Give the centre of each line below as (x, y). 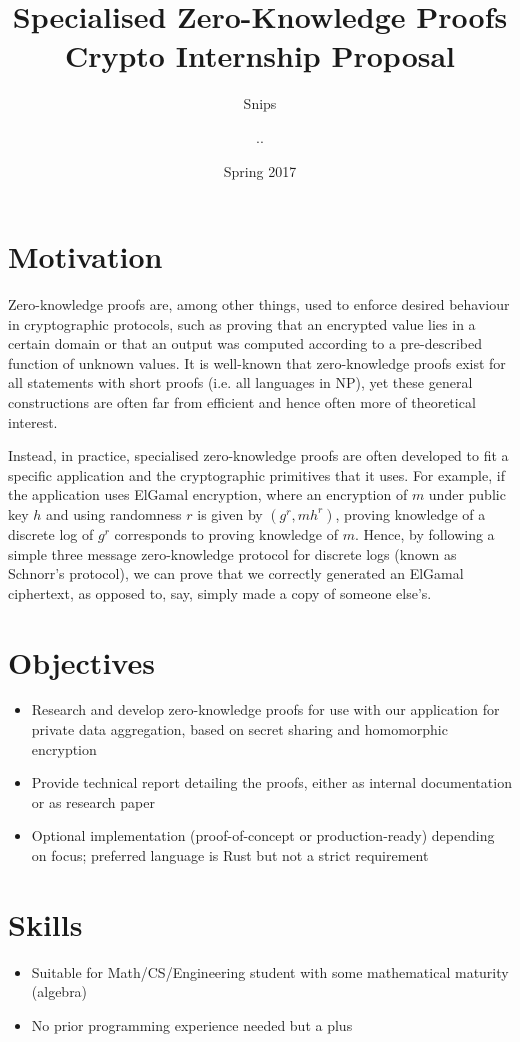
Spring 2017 (260, 170)
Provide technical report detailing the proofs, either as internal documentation (271, 782)
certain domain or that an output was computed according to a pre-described (245, 343)
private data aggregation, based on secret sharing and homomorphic (239, 729)
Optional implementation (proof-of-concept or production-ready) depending (263, 835)
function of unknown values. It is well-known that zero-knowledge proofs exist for (257, 362)
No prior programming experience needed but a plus (192, 1024)
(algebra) (59, 991)
